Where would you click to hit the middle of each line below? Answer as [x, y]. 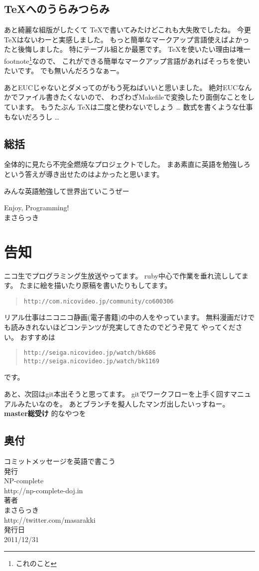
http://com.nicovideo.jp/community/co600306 [99, 301]
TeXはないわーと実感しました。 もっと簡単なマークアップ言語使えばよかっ [127, 39]
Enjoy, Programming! [37, 208]
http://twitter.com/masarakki [50, 519]
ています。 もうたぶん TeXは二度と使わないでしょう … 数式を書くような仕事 [129, 107]
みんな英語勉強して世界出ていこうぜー [67, 191]
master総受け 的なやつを [45, 413]
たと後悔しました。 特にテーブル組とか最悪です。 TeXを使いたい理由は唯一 [127, 49]
